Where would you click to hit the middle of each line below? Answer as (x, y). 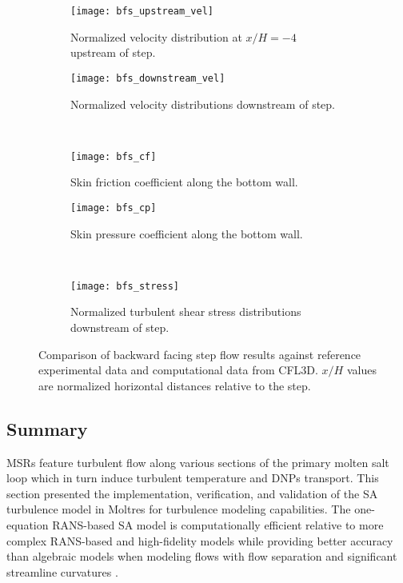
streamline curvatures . (62, 571)
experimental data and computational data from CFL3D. (178, 370)
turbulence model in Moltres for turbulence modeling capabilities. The (179, 509)
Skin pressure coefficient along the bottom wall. (187, 233)
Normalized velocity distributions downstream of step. (203, 104)
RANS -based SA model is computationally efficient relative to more (218, 524)
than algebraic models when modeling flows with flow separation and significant (202, 556)
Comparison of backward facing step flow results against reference (200, 354)
